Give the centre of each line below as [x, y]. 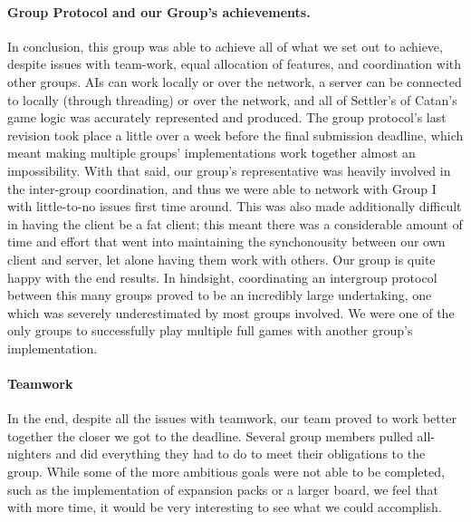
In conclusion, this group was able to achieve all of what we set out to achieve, [225, 46]
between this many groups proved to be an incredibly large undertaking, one [220, 295]
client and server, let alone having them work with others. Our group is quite [221, 259]
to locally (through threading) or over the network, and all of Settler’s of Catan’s [232, 99]
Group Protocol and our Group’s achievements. [159, 11]
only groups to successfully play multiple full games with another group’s [210, 330]
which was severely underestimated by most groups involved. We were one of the [231, 312]
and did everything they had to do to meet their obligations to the [240, 454]
